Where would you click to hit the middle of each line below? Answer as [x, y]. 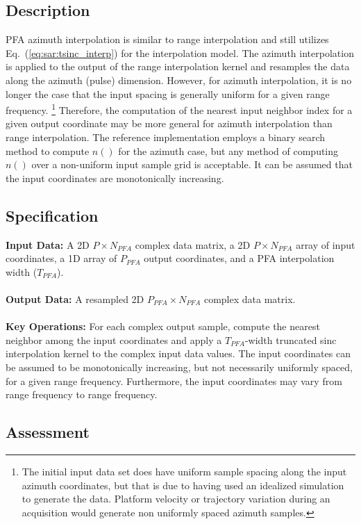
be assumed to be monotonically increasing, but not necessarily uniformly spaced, [179, 367]
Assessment [48, 432]
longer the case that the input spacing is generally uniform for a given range [168, 93]
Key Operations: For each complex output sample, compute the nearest [163, 326]
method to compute [48, 150]
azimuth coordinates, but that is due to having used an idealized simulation [183, 485]
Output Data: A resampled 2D [75, 298]
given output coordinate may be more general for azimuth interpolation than [169, 123]
